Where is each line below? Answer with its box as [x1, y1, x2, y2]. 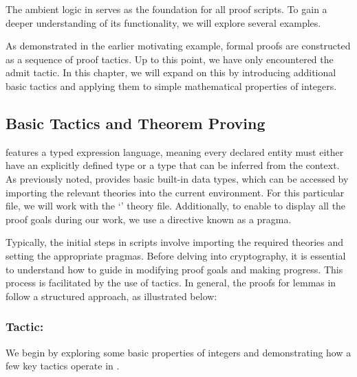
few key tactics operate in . [6, 358, 120, 373]
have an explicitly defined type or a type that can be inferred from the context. [6, 158, 340, 172]
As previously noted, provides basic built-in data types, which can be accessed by [6, 171, 349, 185]
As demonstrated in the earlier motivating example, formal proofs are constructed [6, 38, 351, 53]
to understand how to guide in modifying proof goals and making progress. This [6, 262, 343, 276]
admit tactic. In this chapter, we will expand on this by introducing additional [6, 65, 336, 80]
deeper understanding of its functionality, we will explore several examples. [6, 15, 321, 30]
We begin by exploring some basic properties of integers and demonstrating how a [6, 345, 351, 359]
